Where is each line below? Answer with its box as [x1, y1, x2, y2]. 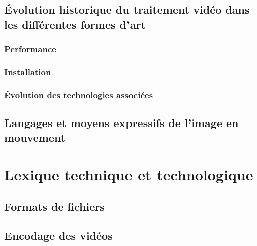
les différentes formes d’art [4, 16, 146, 32]
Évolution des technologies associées [4, 88, 153, 101]
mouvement [4, 130, 66, 145]
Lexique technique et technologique [4, 164, 253, 185]
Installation [4, 65, 51, 78]
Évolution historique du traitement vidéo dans [4, 2, 250, 17]
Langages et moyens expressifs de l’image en [4, 115, 239, 131]
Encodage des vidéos [4, 228, 113, 243]
